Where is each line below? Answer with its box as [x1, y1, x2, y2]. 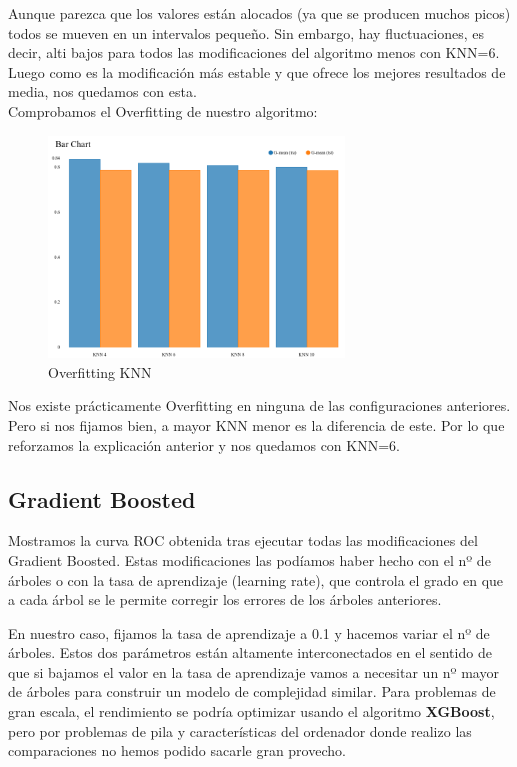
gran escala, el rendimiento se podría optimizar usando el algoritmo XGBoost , [8, 701, 495, 722]
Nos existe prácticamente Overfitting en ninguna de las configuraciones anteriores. [8, 395, 511, 416]
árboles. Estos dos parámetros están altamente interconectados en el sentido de [8, 642, 492, 663]
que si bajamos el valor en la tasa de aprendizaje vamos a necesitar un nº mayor [8, 661, 499, 682]
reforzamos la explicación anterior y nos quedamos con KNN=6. [8, 434, 400, 455]
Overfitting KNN [48, 361, 152, 382]
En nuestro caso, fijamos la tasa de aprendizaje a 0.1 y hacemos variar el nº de [8, 622, 490, 643]
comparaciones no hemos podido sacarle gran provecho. [8, 740, 346, 761]
